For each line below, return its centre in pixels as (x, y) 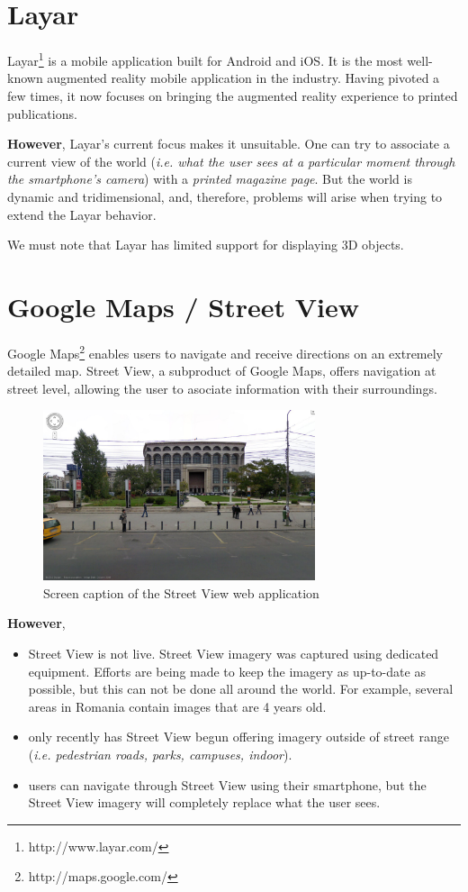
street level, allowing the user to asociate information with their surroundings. (222, 388)
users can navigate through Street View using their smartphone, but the (227, 784)
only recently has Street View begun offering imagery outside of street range (238, 737)
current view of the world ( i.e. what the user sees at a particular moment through (231, 161)
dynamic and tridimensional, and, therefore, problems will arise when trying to (225, 196)
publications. (42, 113)
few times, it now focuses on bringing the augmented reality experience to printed (233, 95)
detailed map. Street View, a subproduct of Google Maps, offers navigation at (222, 371)
